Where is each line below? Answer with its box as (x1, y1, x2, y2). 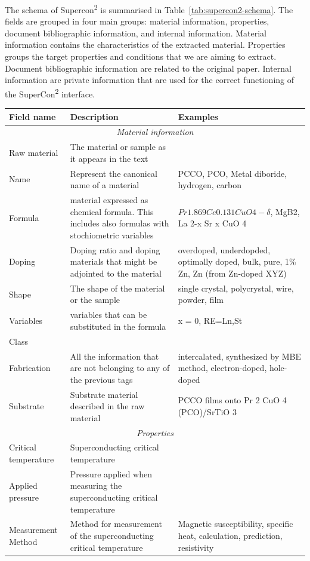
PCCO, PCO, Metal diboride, (178, 167, 287, 179)
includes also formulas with (70, 217, 169, 229)
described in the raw (70, 400, 145, 412)
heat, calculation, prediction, (178, 529, 283, 542)
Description (70, 110, 119, 122)
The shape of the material (70, 281, 165, 294)
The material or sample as (70, 140, 166, 153)
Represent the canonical (70, 167, 157, 179)
